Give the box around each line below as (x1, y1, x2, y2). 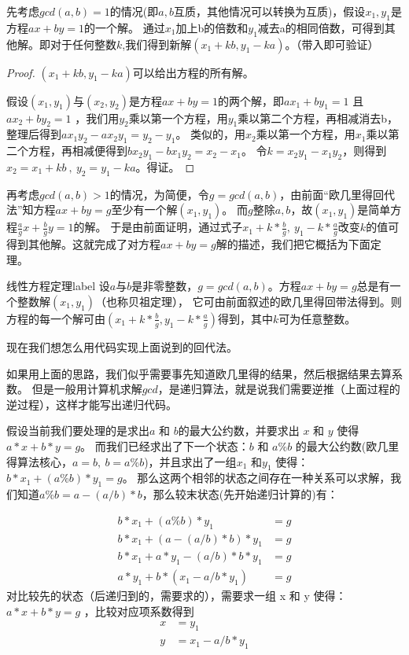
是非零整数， (131, 278, 198, 294)
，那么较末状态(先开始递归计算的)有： (142, 486, 338, 502)
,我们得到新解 (122, 35, 192, 52)
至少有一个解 (111, 201, 178, 218)
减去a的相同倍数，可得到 (257, 19, 385, 35)
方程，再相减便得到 (28, 142, 127, 159)
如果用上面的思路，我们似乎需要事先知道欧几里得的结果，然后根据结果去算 (6, 365, 392, 381)
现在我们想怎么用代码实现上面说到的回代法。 (6, 338, 238, 355)
